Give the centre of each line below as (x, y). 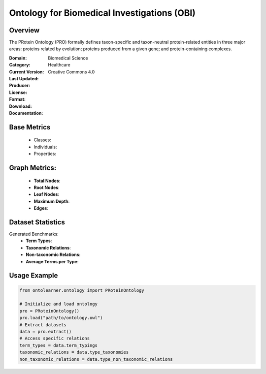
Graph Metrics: (33, 168)
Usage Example (33, 276)
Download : (20, 106)
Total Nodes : (47, 181)
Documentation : (26, 113)
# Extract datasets (43, 325)
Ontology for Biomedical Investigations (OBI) (102, 13)
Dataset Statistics (37, 222)
